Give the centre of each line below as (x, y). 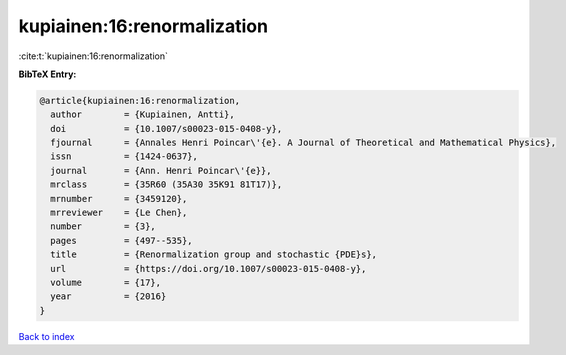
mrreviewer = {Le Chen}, (119, 213)
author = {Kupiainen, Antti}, (142, 114)
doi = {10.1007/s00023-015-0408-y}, (166, 128)
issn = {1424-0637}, (124, 156)
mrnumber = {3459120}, (119, 198)
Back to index (46, 336)
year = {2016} (108, 296)
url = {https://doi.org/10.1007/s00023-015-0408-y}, (208, 268)
